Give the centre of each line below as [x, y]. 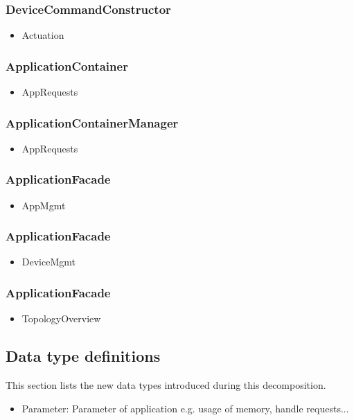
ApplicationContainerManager [92, 122]
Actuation [43, 35]
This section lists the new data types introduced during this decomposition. [166, 385]
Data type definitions [83, 356]
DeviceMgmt [48, 262]
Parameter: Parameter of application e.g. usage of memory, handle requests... [185, 408]
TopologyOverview [61, 318]
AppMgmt [44, 205]
